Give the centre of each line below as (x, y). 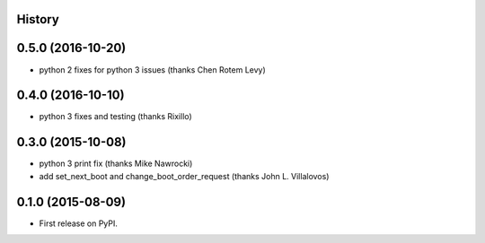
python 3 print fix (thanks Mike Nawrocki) (116, 164)
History (38, 19)
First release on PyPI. (79, 223)
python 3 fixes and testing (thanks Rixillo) (115, 117)
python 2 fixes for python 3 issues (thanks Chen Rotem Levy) (153, 69)
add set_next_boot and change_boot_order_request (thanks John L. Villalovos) (184, 176)
